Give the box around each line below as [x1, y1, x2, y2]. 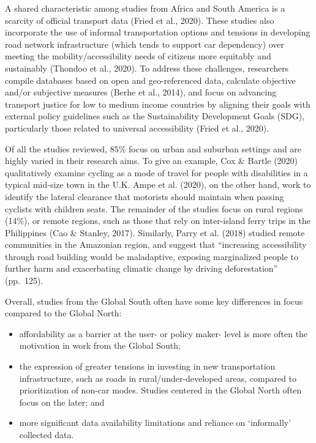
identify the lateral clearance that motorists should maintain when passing [5, 190, 284, 203]
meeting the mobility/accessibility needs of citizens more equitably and [5, 50, 271, 62]
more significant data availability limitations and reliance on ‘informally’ [19, 416, 292, 429]
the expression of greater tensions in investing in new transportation [19, 360, 276, 373]
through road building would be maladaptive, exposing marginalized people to [5, 250, 298, 262]
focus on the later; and [19, 395, 105, 408]
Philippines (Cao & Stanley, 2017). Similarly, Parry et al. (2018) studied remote [5, 226, 305, 239]
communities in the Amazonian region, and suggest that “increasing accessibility [5, 238, 307, 251]
